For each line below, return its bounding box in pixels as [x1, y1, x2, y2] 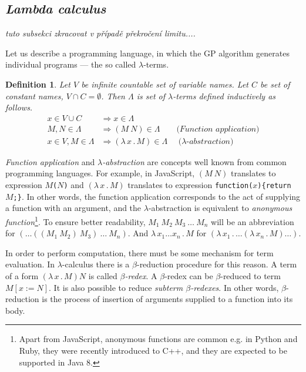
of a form [5, 269, 39, 281]
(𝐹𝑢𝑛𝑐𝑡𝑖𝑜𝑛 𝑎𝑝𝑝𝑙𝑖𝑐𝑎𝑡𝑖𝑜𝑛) [176, 125, 260, 133]
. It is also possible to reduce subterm [49, 281, 183, 293]
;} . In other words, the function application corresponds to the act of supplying [13, 190, 301, 202]
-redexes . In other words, [190, 281, 279, 293]
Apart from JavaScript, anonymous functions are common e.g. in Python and [19, 333, 298, 345]
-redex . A [125, 269, 157, 281]
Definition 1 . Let [5, 78, 70, 90]
